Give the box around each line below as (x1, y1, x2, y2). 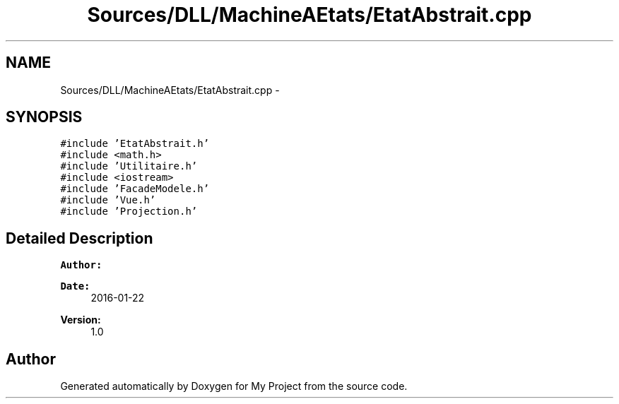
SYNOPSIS (6, 108, 83, 126)
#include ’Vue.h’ (60, 194, 156, 206)
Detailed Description (6, 229, 153, 247)
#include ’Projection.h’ (60, 206, 198, 218)
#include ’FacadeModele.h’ (60, 183, 210, 195)
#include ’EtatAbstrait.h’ (60, 138, 210, 150)
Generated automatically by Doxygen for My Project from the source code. (60, 380, 408, 393)
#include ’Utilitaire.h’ (60, 160, 198, 172)
